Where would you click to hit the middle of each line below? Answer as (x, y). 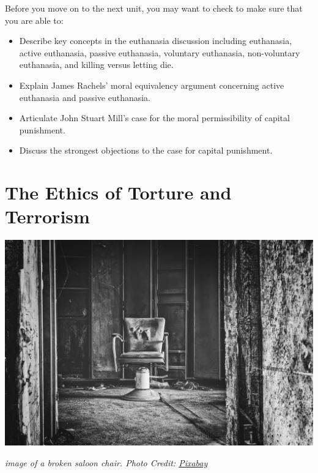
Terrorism (47, 216)
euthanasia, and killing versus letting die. (96, 65)
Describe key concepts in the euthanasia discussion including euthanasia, (156, 41)
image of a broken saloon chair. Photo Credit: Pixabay (106, 462)
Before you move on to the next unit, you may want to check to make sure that (154, 8)
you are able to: (34, 20)
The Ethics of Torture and (118, 192)
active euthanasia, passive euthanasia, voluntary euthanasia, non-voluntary (160, 52)
